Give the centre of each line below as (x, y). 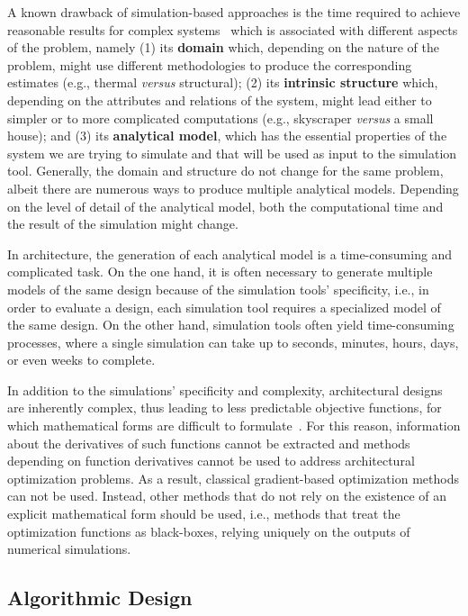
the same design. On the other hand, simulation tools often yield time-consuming (231, 325)
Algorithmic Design (100, 598)
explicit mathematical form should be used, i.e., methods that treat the (204, 514)
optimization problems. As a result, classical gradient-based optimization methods (233, 478)
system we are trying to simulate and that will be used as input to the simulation (232, 153)
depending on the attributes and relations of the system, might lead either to (220, 100)
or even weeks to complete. (81, 360)
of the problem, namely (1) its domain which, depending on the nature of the (224, 47)
